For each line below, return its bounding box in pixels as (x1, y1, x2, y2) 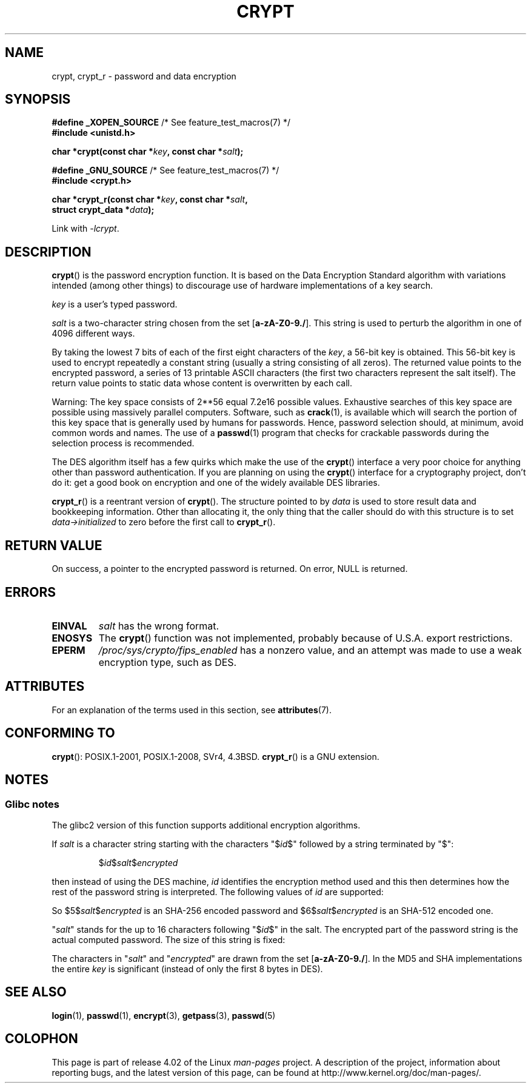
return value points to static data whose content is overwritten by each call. (52, 378, 353, 389)
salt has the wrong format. (98, 619, 219, 632)
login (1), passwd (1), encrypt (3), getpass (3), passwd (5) (52, 1010, 276, 1021)
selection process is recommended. (52, 438, 195, 449)
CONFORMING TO (5, 725, 115, 741)
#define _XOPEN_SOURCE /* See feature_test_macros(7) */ (52, 117, 291, 128)
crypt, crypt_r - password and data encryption (52, 70, 236, 81)
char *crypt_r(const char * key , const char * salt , (52, 194, 248, 205)
